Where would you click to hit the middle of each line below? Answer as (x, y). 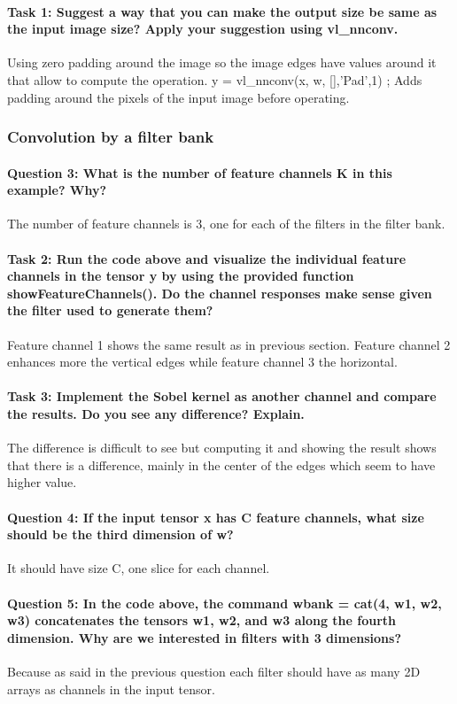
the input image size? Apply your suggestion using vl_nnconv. (203, 29)
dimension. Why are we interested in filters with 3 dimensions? (205, 637)
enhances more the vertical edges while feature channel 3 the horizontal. (202, 362)
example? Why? (57, 190)
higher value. (42, 482)
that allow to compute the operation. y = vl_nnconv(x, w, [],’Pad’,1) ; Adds (215, 79)
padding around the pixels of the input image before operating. (178, 97)
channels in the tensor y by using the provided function (181, 276)
